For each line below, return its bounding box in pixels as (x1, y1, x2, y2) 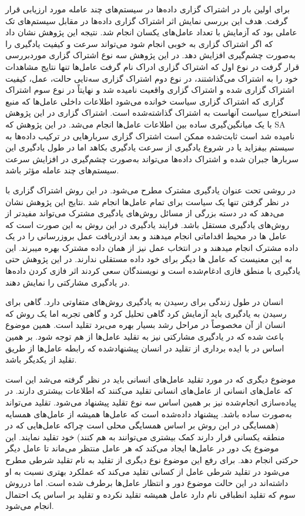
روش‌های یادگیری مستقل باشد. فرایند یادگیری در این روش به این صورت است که (5, 218, 290, 230)
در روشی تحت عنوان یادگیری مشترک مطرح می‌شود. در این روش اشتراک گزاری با (5, 183, 296, 196)
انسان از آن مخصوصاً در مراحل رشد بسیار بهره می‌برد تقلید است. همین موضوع (5, 319, 286, 331)
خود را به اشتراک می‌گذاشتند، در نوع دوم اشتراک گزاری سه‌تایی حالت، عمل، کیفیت (5, 72, 298, 84)
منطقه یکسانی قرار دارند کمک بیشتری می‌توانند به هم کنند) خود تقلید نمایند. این (5, 430, 285, 443)
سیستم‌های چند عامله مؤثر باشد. (5, 164, 119, 176)
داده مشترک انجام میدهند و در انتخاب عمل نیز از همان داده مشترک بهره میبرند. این (5, 241, 299, 253)
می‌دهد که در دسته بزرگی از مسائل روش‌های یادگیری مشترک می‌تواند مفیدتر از (5, 207, 284, 219)
